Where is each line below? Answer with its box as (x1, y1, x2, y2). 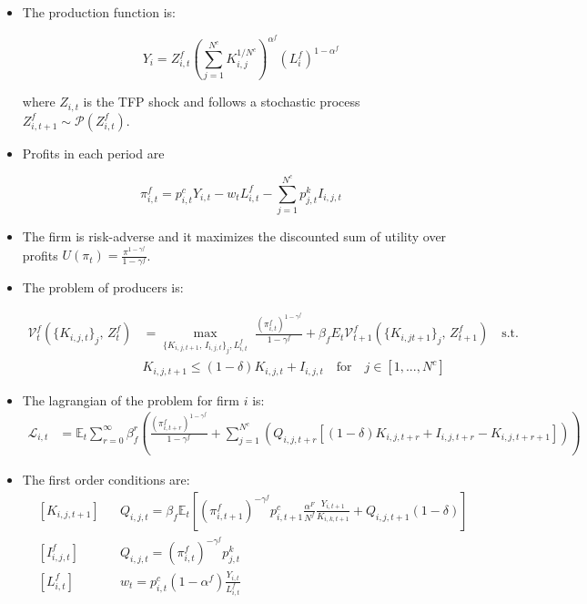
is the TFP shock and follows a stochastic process (83, 92, 360, 111)
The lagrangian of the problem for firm (22, 390, 239, 409)
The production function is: (22, 3, 176, 21)
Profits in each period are (22, 143, 165, 162)
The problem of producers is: (22, 278, 184, 297)
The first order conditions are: (22, 470, 190, 489)
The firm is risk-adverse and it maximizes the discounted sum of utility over (22, 227, 447, 246)
